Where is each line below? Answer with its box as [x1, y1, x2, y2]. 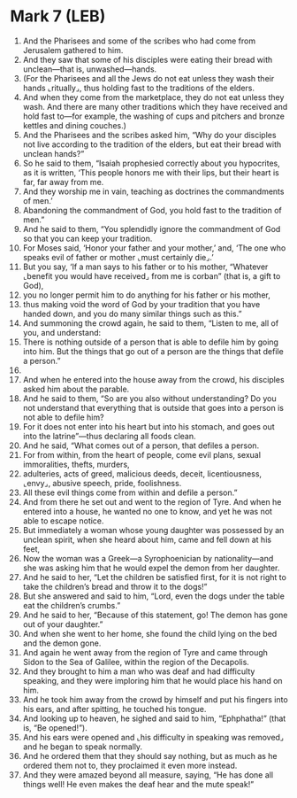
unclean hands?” [22, 148, 85, 159]
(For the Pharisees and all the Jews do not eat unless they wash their [22, 73, 275, 83]
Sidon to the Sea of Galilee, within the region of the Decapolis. [22, 656, 250, 667]
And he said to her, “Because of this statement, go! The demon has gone [22, 609, 288, 620]
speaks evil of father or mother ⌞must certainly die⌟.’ [22, 252, 215, 262]
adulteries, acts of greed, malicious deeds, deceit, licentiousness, [22, 468, 263, 479]
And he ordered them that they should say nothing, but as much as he [22, 750, 278, 761]
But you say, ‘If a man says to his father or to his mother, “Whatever [22, 261, 269, 272]
